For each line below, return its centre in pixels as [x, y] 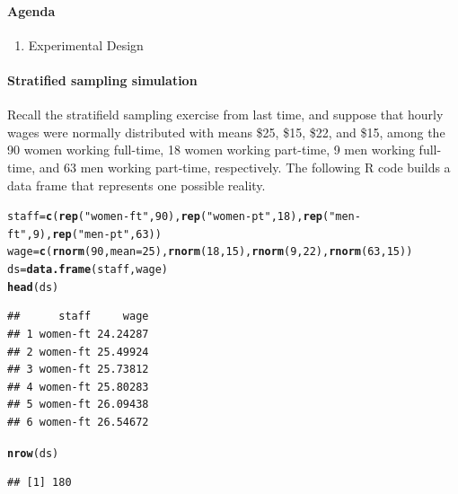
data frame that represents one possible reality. [137, 185]
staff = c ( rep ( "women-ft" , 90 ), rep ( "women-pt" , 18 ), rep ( [168, 217]
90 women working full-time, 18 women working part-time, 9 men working [211, 150]
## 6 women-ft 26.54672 [78, 422]
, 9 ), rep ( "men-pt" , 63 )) [94, 234]
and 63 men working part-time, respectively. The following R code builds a [245, 167]
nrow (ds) [33, 453]
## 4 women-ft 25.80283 [78, 387]
